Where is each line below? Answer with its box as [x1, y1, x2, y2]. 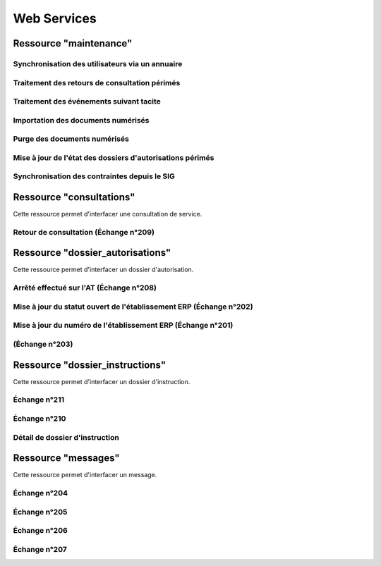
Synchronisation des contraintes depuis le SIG [13, 171, 176, 181]
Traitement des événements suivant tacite [13, 97, 162, 106]
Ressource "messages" [13, 452, 120, 465]
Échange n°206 [13, 526, 68, 536]
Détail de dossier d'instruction [13, 432, 119, 442]
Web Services [13, 11, 97, 26]
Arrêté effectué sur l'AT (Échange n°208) [13, 283, 157, 293]
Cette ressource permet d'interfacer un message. [13, 471, 157, 479]
